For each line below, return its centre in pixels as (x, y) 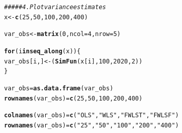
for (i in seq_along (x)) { (42, 51)
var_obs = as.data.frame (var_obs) (59, 88)
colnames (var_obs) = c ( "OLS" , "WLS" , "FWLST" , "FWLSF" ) (92, 115)
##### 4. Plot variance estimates (55, 7)
